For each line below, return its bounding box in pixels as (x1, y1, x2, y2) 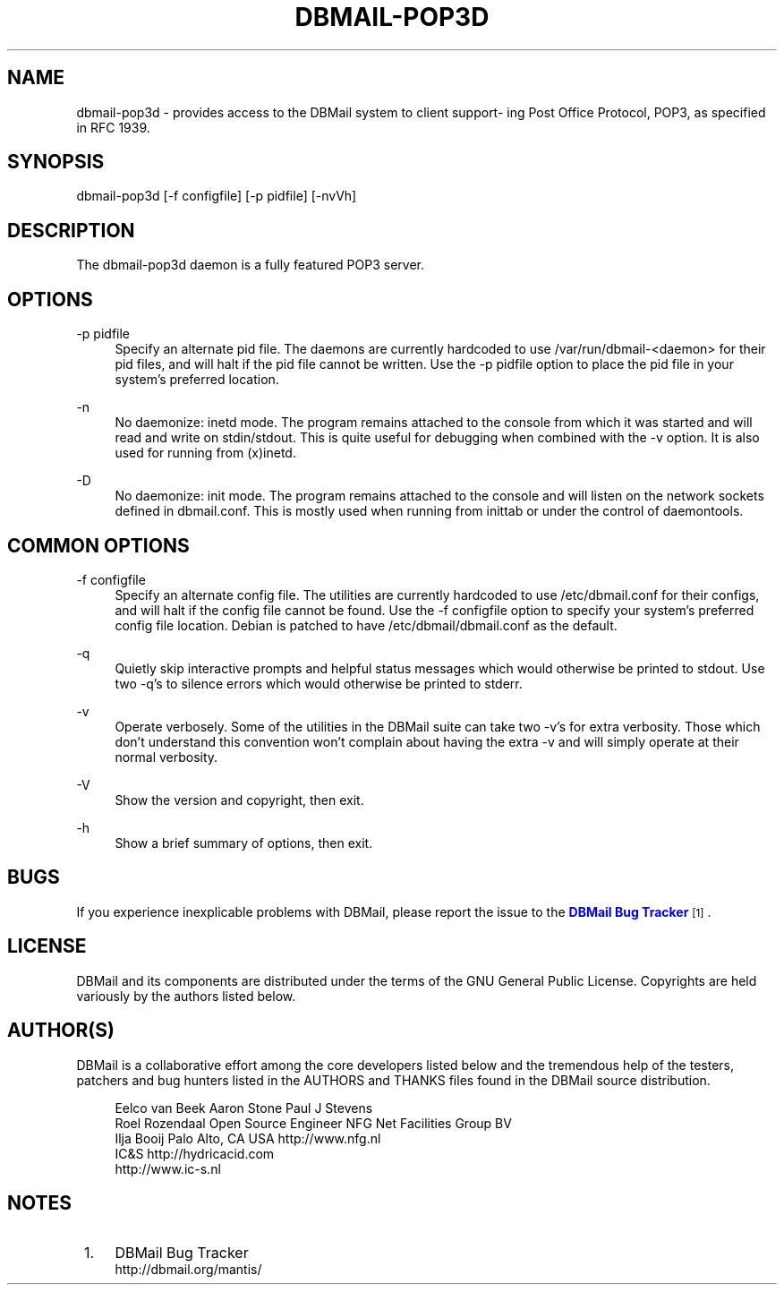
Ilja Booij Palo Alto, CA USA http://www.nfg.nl (115, 1130, 381, 1146)
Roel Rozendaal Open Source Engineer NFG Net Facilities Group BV (115, 1115, 512, 1131)
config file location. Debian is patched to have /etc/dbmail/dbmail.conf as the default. (115, 617, 618, 633)
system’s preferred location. (115, 372, 279, 388)
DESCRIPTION (7, 218, 135, 242)
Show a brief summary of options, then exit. (115, 834, 373, 851)
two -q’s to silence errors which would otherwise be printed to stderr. (115, 675, 523, 691)
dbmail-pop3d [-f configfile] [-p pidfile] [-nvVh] (76, 188, 357, 204)
